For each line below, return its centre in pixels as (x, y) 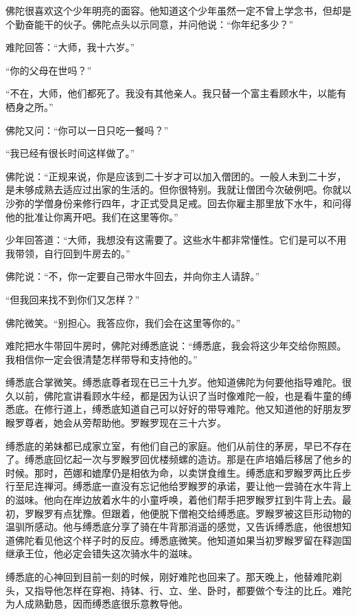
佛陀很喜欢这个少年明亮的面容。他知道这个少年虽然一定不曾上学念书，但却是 (178, 10)
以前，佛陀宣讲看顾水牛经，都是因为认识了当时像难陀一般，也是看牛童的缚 (183, 395)
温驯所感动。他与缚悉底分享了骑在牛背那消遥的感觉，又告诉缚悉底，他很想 (174, 527)
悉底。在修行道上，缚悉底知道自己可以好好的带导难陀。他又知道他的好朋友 (174, 409)
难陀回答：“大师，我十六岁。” (70, 47)
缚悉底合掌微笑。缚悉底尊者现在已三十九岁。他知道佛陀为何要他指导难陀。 (174, 382)
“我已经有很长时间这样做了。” (70, 153)
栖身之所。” (30, 106)
